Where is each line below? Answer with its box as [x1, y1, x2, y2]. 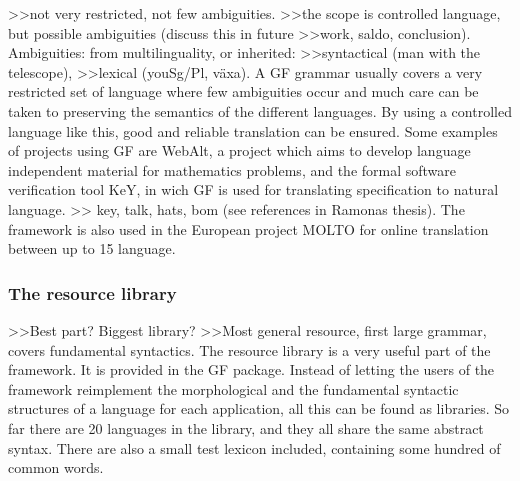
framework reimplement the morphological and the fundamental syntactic [8, 378, 459, 399]
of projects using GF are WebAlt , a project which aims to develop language [8, 140, 471, 161]
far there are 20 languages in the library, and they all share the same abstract [8, 417, 484, 438]
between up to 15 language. [8, 238, 176, 259]
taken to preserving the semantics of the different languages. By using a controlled [8, 100, 512, 121]
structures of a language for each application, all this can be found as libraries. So [8, 398, 510, 419]
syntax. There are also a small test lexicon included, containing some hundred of [8, 437, 501, 458]
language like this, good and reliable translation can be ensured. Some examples [8, 120, 498, 141]
